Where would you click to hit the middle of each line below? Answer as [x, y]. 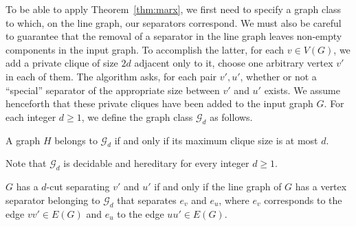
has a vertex [321, 187]
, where [234, 200]
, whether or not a [278, 76]
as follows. [231, 116]
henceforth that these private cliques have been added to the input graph [159, 103]
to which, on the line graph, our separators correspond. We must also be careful [174, 22]
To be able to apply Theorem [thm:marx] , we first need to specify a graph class [174, 9]
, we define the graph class [137, 116]
